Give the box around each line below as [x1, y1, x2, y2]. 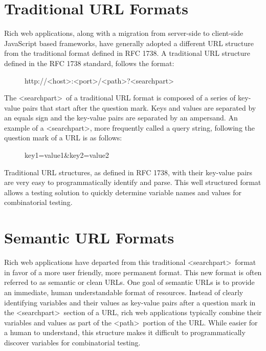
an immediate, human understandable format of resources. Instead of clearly [4, 286, 243, 297]
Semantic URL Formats [4, 227, 174, 248]
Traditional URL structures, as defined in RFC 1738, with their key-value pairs [4, 167, 253, 177]
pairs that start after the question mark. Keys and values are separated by [23, 102, 256, 113]
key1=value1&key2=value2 [25, 150, 109, 160]
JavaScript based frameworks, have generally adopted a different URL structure [4, 37, 254, 48]
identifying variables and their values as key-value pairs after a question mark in [4, 297, 256, 307]
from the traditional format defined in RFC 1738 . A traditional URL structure [4, 48, 251, 58]
